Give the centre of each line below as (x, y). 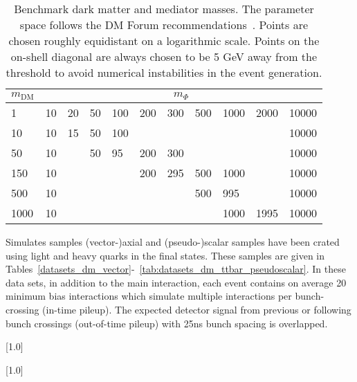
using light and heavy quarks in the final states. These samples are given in (165, 255)
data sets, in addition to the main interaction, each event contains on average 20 (176, 282)
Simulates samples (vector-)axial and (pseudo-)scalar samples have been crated (173, 241)
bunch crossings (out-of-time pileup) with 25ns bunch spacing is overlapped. (167, 323)
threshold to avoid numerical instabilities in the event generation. (164, 72)
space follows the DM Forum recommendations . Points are (164, 25)
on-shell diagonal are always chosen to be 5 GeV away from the (164, 56)
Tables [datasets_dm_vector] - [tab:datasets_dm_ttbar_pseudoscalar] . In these (176, 269)
